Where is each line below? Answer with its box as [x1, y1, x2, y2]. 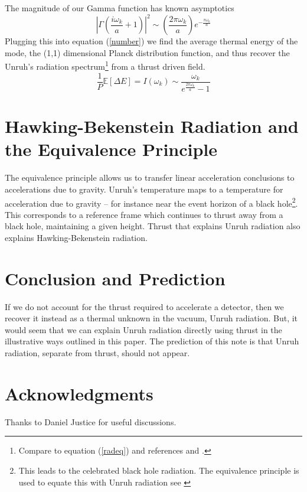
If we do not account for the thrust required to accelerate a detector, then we [5, 300, 284, 312]
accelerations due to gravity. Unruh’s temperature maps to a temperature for [5, 183, 283, 195]
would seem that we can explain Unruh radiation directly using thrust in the [5, 323, 282, 335]
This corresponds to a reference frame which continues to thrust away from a [5, 208, 283, 220]
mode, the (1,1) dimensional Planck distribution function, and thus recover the [5, 46, 290, 58]
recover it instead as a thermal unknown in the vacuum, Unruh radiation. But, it [5, 312, 298, 324]
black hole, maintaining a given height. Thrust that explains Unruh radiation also [5, 220, 301, 232]
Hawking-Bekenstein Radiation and [5, 114, 299, 138]
